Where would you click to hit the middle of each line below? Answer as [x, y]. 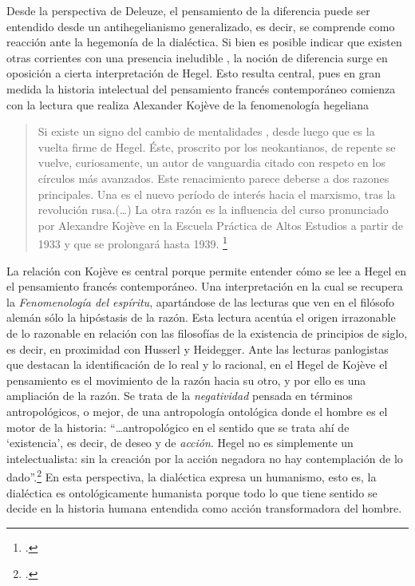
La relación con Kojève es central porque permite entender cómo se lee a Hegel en [206, 270]
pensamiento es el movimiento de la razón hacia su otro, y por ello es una [186, 380]
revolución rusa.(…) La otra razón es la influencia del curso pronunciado [213, 210]
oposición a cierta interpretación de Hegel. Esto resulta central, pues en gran [194, 73]
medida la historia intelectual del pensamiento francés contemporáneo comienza [201, 88]
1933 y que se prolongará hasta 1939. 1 [132, 242]
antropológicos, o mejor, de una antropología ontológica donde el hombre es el [197, 411]
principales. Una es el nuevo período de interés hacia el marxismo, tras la [217, 194]
